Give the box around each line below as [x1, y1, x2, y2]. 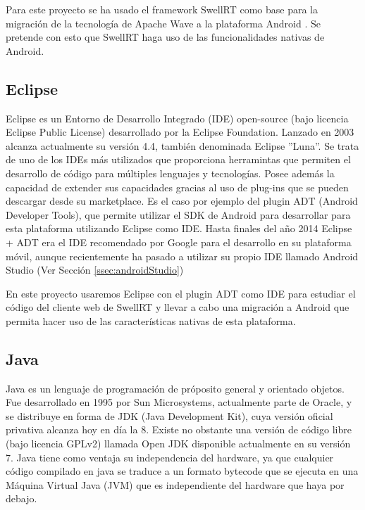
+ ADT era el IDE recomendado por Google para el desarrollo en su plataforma [6, 234, 352, 249]
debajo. [6, 491, 37, 506]
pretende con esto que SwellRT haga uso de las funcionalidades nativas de [6, 30, 325, 44]
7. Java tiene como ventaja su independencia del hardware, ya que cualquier [6, 450, 334, 464]
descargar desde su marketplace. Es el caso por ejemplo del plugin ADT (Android [6, 193, 358, 208]
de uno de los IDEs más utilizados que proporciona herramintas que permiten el [6, 152, 351, 167]
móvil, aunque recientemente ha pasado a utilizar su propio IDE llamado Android [6, 248, 359, 263]
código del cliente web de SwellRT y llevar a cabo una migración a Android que [6, 300, 349, 314]
